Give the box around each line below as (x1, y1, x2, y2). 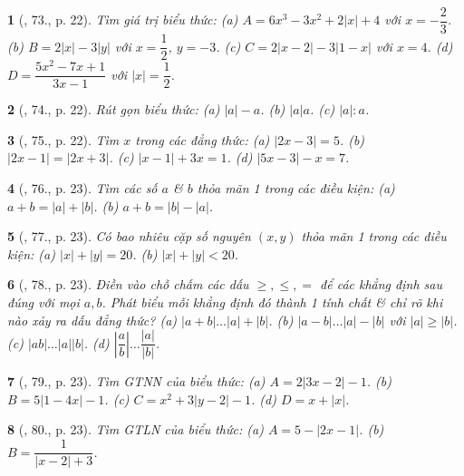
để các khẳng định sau (320, 275, 442, 294)
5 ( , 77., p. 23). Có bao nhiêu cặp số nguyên (7, 227, 251, 246)
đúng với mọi (7, 293, 80, 312)
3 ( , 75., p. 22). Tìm (7, 130, 120, 149)
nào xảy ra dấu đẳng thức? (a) (7, 310, 178, 329)
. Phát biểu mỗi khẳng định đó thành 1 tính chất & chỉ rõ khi (101, 293, 443, 312)
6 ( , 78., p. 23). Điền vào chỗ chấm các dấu (7, 275, 249, 294)
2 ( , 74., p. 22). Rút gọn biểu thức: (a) (7, 100, 220, 119)
